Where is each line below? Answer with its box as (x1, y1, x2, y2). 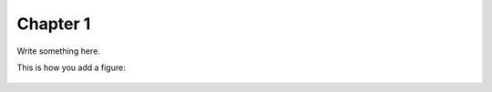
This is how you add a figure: (16, 62, 127, 73)
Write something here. (16, 46, 100, 56)
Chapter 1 (16, 14, 91, 34)
